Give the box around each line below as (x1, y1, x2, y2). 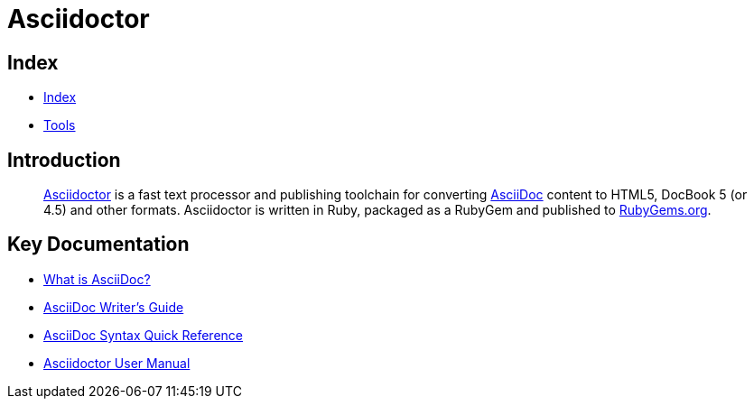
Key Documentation (7, 233, 190, 256)
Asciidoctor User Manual (43, 355, 191, 371)
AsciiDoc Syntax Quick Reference (43, 327, 243, 343)
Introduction (7, 148, 121, 171)
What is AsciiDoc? (43, 271, 151, 287)
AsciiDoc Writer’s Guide (43, 299, 184, 315)
